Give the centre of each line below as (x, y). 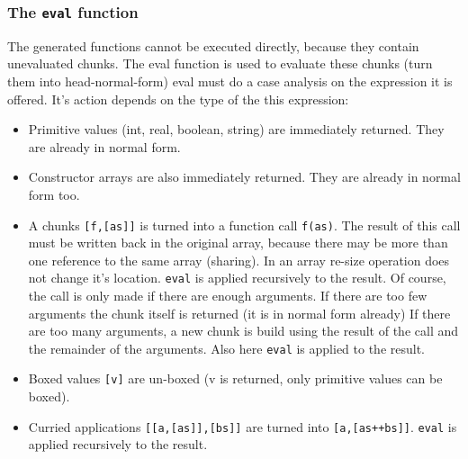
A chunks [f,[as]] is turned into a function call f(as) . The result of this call (244, 225)
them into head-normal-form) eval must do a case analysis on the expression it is (230, 81)
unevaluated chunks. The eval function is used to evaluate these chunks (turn (220, 63)
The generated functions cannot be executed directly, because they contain (213, 45)
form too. (54, 194)
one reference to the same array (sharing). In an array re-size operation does (239, 260)
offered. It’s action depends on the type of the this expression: (178, 99)
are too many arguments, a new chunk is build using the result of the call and (243, 331)
